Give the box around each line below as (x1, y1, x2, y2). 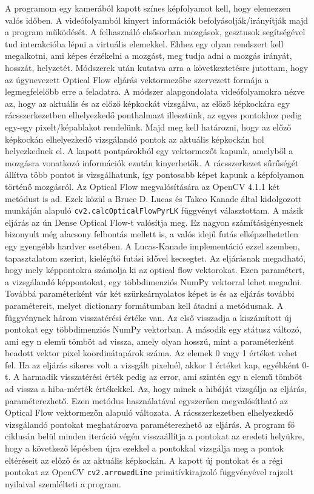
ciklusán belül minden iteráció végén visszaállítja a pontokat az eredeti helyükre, (5, 430, 304, 442)
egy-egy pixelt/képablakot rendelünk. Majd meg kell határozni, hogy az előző (5, 120, 292, 133)
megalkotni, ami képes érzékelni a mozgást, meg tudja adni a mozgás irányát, (5, 49, 292, 62)
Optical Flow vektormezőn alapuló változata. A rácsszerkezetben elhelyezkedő (5, 406, 293, 419)
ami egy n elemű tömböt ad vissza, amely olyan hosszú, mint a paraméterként (5, 334, 295, 347)
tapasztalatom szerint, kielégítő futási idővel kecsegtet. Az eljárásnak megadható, (5, 251, 306, 264)
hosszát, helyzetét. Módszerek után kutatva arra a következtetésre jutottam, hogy (5, 61, 309, 73)
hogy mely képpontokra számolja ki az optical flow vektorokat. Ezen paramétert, (5, 263, 305, 276)
